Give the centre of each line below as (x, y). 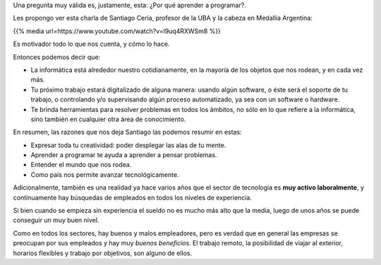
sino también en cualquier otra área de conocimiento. (108, 119)
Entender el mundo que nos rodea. (81, 165)
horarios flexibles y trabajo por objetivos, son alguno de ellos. (103, 253)
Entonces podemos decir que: (57, 57)
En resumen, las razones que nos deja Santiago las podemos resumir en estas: (128, 132)
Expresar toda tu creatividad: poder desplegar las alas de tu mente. (128, 145)
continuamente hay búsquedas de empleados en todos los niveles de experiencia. (132, 197)
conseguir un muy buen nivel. (56, 220)
